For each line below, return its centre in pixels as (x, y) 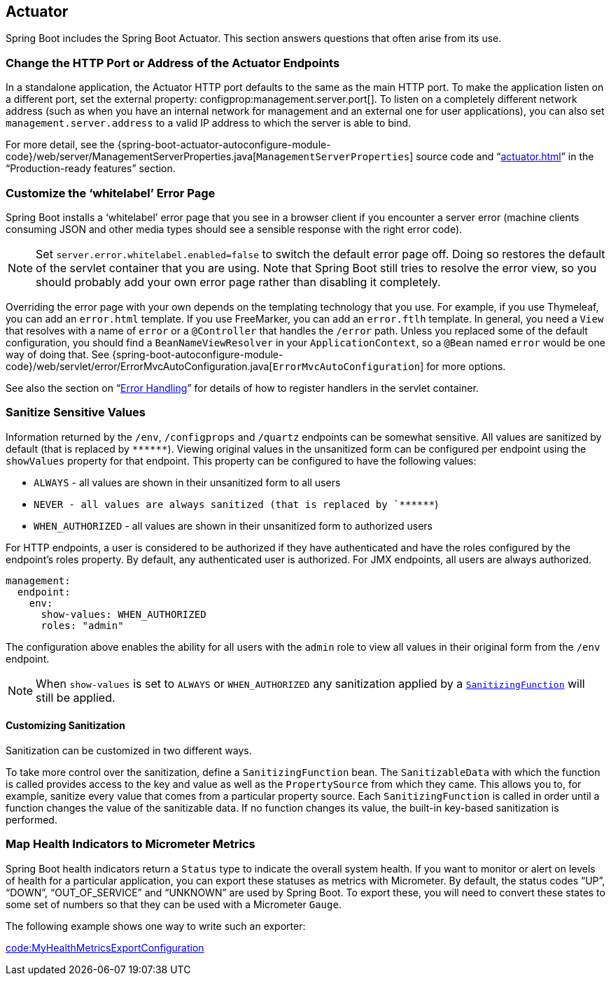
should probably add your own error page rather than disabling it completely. (238, 282)
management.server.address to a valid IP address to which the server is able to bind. (209, 123)
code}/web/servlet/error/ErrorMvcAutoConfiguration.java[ (139, 366)
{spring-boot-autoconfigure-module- (198, 354)
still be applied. (76, 697)
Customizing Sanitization (65, 726)
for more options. (466, 366)
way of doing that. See (58, 354)
